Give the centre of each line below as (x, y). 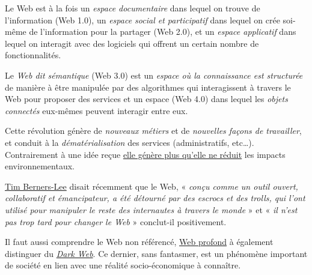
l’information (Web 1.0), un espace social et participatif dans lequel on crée (142, 20)
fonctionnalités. (33, 55)
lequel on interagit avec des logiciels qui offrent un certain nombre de (132, 43)
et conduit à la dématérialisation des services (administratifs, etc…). (130, 142)
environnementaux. (40, 166)
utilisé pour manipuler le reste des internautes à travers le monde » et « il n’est (151, 209)
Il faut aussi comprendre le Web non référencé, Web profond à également (139, 242)
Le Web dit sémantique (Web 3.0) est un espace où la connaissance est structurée (154, 75)
